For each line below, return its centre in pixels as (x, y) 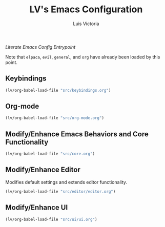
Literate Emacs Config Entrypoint (40, 47)
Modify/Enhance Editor (43, 170)
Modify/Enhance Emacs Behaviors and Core (77, 134)
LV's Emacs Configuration (86, 9)
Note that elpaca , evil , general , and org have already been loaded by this (83, 57)
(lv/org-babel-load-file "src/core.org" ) (50, 154)
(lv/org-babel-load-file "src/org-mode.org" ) (55, 118)
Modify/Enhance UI (37, 208)
